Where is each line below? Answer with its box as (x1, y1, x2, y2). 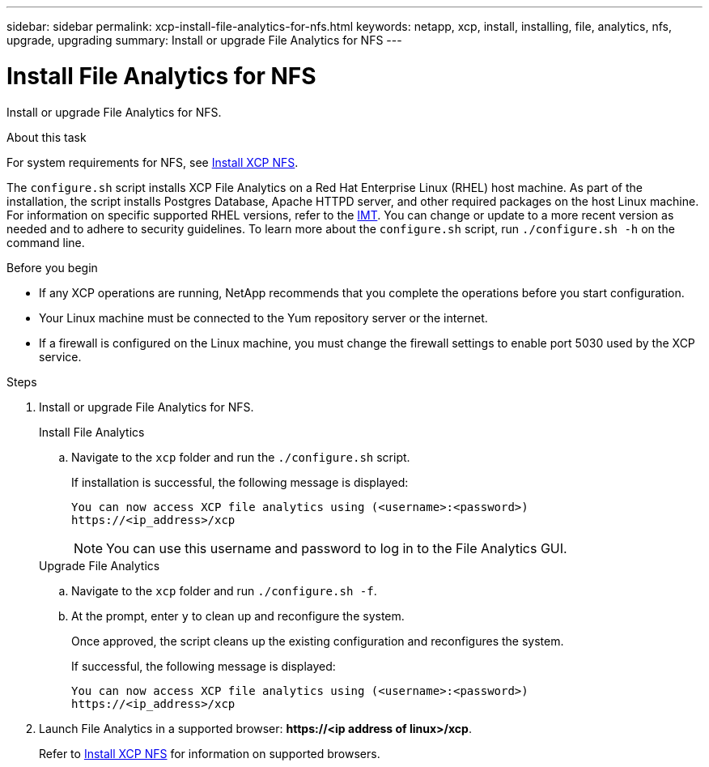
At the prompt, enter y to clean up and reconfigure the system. (71, 608, 405, 623)
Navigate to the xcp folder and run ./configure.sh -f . (71, 583, 377, 598)
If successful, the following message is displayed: (71, 658, 336, 673)
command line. (6, 235, 85, 249)
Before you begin (6, 260, 98, 275)
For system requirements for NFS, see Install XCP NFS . (6, 155, 299, 169)
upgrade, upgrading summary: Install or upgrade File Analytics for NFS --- (6, 33, 402, 47)
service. (39, 349, 82, 364)
